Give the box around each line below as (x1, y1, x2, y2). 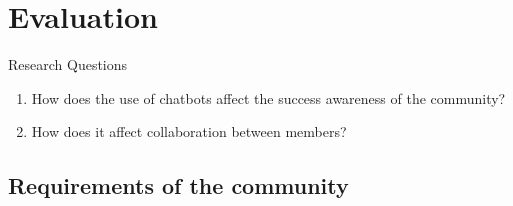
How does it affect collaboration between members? (31, 121, 347, 142)
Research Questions (8, 54, 128, 75)
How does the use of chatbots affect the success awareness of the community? (31, 87, 506, 108)
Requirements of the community (8, 170, 349, 201)
